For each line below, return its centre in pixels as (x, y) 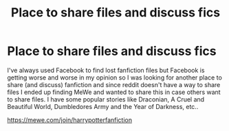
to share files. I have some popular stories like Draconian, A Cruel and (106, 99)
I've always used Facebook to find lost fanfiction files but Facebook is (106, 70)
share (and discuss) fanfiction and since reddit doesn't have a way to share (114, 84)
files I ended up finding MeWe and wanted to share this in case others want (114, 92)
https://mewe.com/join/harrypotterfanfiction (70, 120)
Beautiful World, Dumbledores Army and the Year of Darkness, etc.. (103, 106)
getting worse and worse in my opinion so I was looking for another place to (115, 78)
